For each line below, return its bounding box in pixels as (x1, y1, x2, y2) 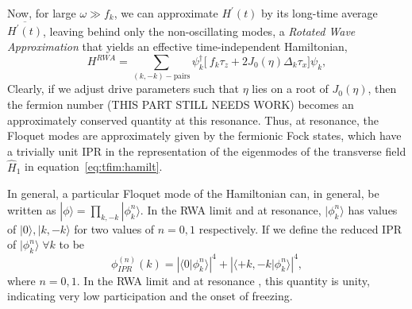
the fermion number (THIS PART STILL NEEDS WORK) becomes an (7, 95, 354, 112)
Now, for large (7, 5, 76, 21)
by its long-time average (261, 5, 378, 21)
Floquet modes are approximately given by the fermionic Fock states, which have (7, 127, 402, 144)
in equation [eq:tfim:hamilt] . (24, 158, 163, 175)
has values (348, 201, 398, 218)
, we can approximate (114, 5, 218, 21)
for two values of (74, 220, 155, 237)
